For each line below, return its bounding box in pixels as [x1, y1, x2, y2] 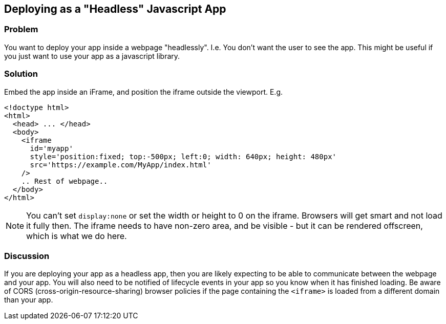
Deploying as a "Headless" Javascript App [4, 3, 226, 15]
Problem [4, 24, 38, 35]
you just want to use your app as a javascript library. [4, 51, 180, 60]
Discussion [4, 250, 50, 261]
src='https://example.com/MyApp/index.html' [30, 160, 211, 169]
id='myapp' [30, 144, 73, 153]
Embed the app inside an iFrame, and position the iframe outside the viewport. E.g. [4, 87, 283, 96]
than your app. [4, 295, 53, 305]
